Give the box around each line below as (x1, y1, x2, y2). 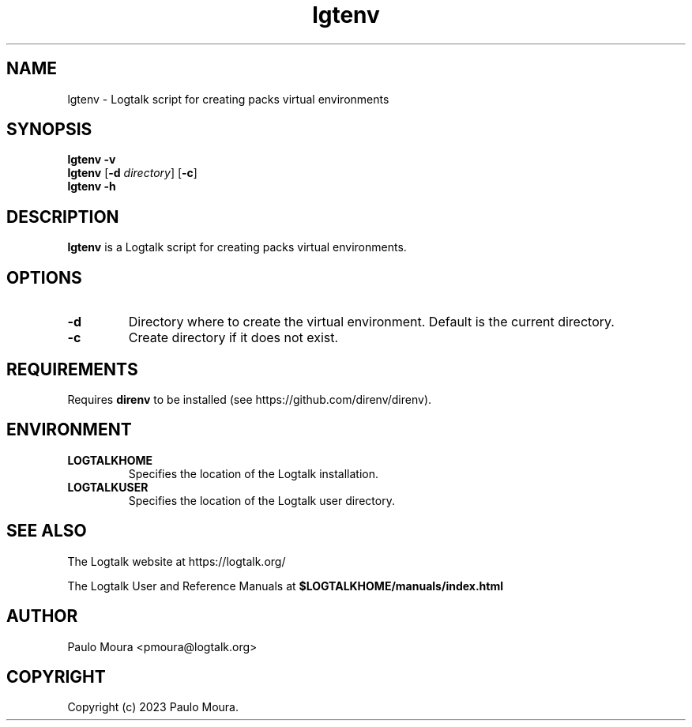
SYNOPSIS (6, 119, 92, 140)
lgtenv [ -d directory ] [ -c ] (67, 166, 197, 180)
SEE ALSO (6, 521, 87, 541)
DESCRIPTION (6, 206, 119, 227)
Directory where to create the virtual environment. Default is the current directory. (128, 314, 615, 330)
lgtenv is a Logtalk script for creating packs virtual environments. (67, 240, 407, 254)
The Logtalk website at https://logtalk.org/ (67, 554, 286, 568)
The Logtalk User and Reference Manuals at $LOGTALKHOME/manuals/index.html (67, 578, 503, 593)
